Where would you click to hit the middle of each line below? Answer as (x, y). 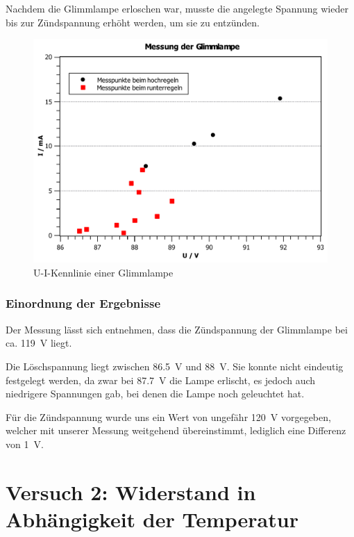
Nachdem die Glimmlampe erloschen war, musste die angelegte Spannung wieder (177, 8)
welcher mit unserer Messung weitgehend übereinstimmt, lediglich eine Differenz (176, 430)
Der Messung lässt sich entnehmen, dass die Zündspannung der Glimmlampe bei (177, 329)
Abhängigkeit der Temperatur (152, 519)
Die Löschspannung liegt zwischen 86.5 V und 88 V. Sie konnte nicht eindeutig (175, 366)
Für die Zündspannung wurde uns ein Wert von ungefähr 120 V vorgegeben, (168, 416)
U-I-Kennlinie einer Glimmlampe (103, 272)
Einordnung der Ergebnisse (83, 303)
